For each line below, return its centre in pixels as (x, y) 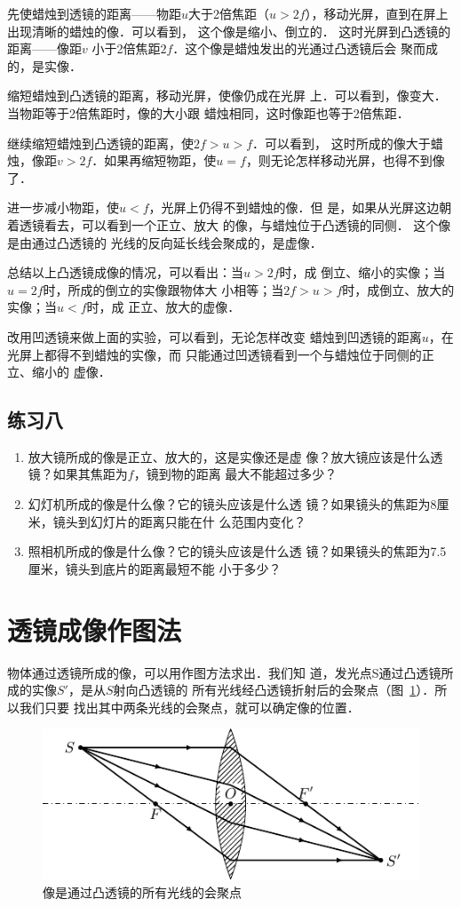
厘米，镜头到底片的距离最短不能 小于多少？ (155, 568)
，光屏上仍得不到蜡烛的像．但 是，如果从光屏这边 (294, 207)
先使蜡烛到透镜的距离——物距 (94, 13)
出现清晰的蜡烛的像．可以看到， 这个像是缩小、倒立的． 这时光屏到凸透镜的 (229, 31)
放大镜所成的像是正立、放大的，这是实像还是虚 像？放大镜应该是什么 (229, 456)
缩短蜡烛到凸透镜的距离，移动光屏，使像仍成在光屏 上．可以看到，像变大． (227, 95)
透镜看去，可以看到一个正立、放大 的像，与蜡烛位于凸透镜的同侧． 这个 (229, 224)
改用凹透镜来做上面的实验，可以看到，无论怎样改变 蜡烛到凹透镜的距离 (215, 336)
